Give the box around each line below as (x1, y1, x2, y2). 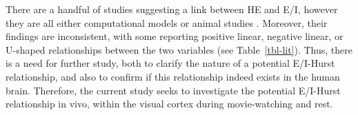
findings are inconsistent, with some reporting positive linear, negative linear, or (6, 29, 344, 43)
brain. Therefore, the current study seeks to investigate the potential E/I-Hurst (6, 83, 341, 97)
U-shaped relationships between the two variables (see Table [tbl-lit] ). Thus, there (6, 42, 353, 56)
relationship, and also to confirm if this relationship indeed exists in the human (6, 69, 340, 83)
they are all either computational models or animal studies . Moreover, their (6, 15, 328, 30)
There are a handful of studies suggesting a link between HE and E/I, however (6, 2, 338, 16)
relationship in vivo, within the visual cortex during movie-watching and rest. (6, 96, 333, 111)
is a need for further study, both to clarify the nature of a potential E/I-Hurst (6, 56, 335, 70)
